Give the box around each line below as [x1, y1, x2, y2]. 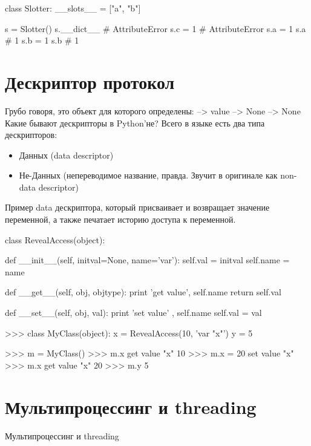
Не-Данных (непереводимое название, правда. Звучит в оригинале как [19, 169, 278, 182]
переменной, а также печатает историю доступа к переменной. [5, 213, 236, 226]
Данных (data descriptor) [19, 148, 114, 161]
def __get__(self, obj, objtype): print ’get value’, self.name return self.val [5, 286, 281, 298]
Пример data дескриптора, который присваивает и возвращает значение [5, 201, 270, 214]
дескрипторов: [5, 128, 57, 141]
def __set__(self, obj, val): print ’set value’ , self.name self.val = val [5, 306, 262, 319]
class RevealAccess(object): [5, 233, 105, 246]
